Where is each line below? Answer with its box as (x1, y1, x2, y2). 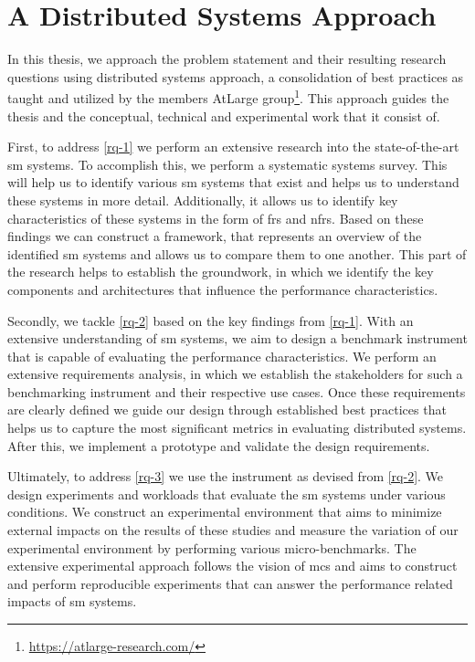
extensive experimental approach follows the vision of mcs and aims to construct (7, 556, 458, 575)
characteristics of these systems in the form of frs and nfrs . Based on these (7, 208, 424, 227)
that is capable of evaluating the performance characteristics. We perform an (7, 346, 437, 365)
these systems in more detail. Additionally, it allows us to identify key (7, 190, 398, 209)
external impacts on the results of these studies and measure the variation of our (7, 520, 459, 540)
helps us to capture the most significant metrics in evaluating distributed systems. (7, 418, 467, 437)
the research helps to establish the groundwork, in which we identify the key (7, 262, 434, 281)
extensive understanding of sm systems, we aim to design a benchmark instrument (7, 329, 468, 348)
